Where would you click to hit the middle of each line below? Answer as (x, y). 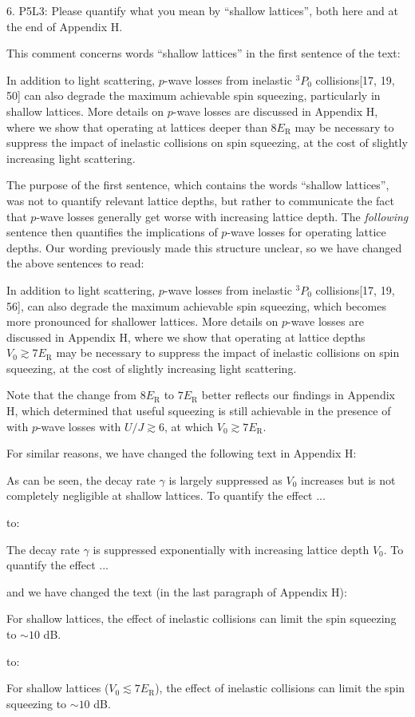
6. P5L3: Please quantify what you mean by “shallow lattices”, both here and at (202, 10)
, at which (189, 426)
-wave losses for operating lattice (306, 232)
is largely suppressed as (225, 479)
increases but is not (348, 479)
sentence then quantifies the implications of (112, 232)
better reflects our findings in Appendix (298, 395)
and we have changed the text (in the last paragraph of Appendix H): (177, 591)
